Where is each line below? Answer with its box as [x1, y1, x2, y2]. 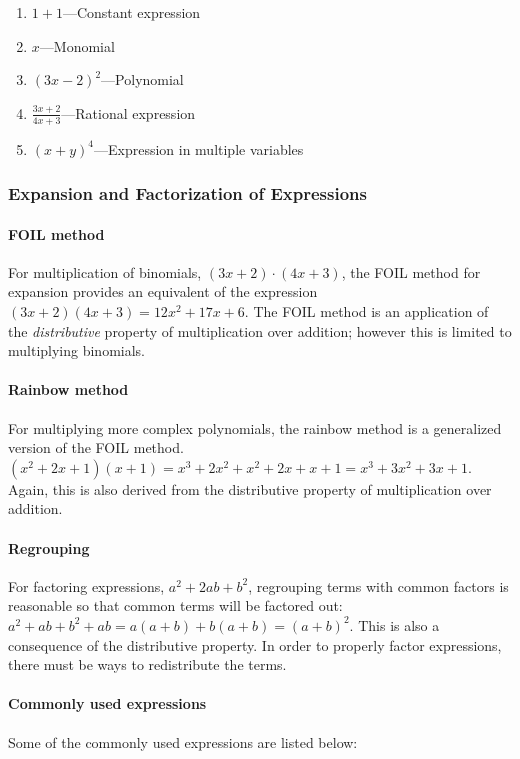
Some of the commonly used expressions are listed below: [8, 731, 358, 752]
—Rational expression [61, 102, 196, 123]
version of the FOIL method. [8, 437, 184, 458]
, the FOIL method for [341, 261, 481, 282]
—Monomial [39, 35, 115, 56]
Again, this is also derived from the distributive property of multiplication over [8, 478, 492, 499]
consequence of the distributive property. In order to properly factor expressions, [8, 634, 502, 655]
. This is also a [349, 614, 440, 635]
